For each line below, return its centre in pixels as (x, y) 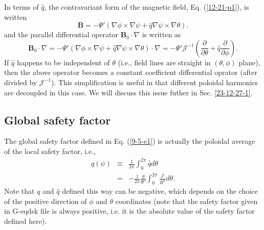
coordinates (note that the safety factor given (186, 201)
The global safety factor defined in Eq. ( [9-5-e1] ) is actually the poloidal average (130, 141)
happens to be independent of (63, 62)
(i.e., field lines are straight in (164, 62)
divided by (21, 82)
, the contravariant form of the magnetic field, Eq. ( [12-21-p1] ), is (147, 7)
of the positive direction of (46, 201)
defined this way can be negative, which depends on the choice (160, 191)
